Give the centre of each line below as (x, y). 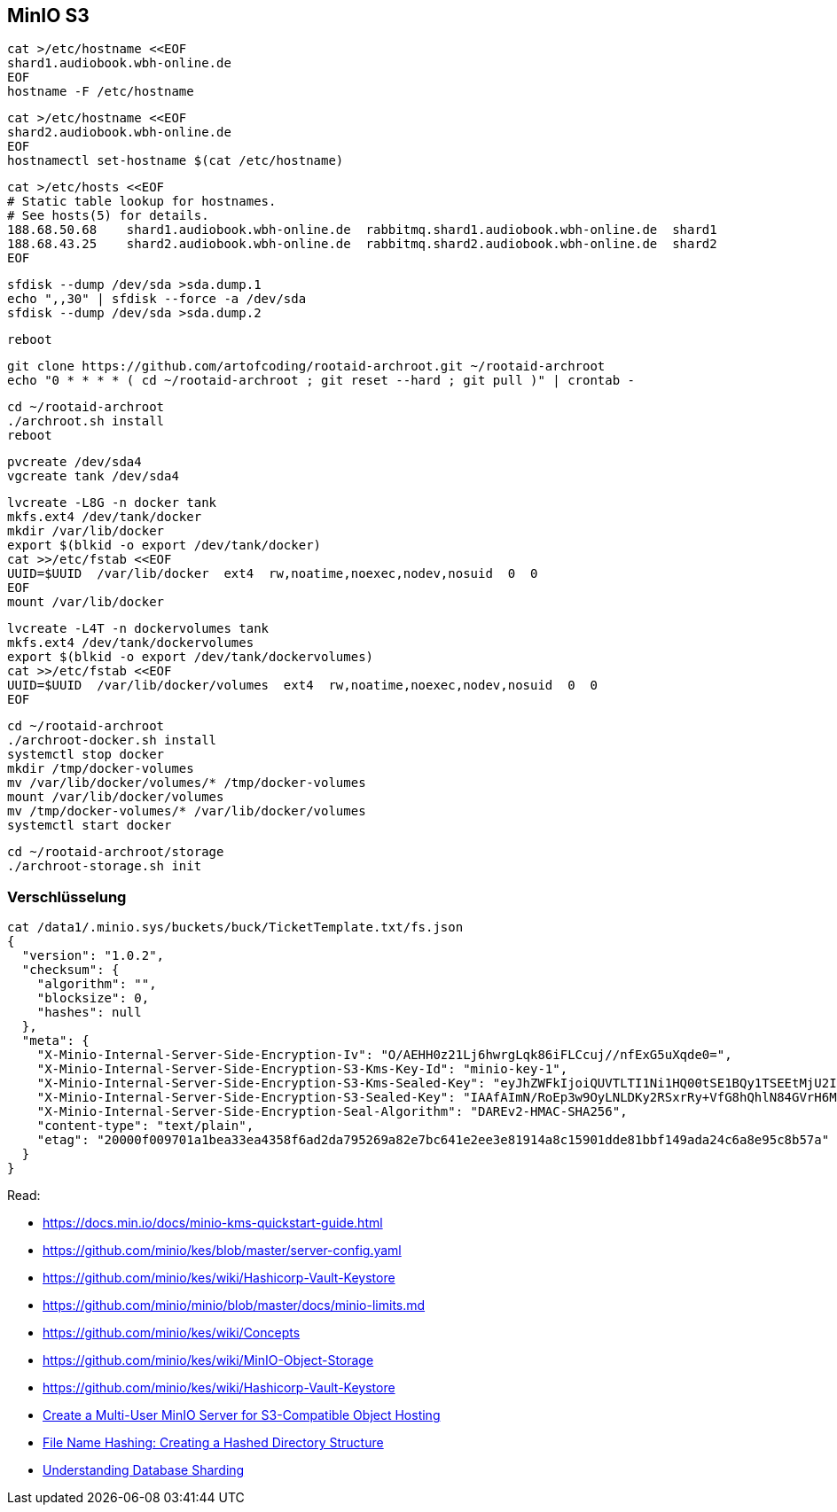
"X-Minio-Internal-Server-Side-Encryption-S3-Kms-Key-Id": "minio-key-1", (302, 1069)
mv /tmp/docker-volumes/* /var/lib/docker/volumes (187, 811)
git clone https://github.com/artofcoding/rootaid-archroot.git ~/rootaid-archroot (306, 366)
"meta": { (55, 1041)
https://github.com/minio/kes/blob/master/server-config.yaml (222, 1251)
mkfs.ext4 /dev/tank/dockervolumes (131, 643)
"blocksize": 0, (93, 998)
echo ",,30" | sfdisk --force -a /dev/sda (157, 299)
